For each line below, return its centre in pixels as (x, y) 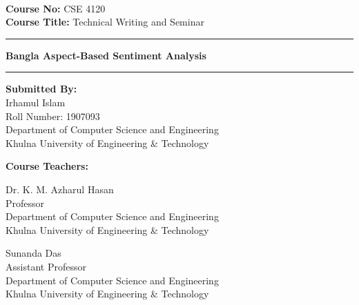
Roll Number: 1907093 (53, 116)
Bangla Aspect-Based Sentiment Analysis (106, 55)
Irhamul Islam (36, 102)
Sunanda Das (33, 253)
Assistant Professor (46, 266)
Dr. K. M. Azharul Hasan (60, 189)
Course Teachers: (47, 166)
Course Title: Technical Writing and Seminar (105, 22)
